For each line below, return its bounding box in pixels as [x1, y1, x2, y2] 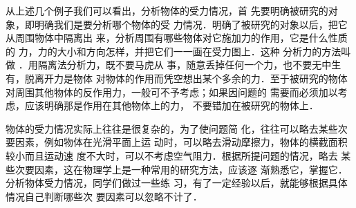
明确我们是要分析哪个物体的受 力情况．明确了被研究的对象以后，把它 [34, 17, 348, 31]
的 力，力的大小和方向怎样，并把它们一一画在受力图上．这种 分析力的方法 [6, 44, 341, 58]
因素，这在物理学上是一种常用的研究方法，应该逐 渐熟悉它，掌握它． [34, 162, 348, 176]
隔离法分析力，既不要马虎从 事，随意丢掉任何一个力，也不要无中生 [37, 57, 341, 72]
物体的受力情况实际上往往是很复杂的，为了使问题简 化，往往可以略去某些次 [6, 121, 348, 135]
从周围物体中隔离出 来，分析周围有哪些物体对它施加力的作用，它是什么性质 [6, 30, 348, 45]
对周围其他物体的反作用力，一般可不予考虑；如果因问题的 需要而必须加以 [6, 84, 338, 99]
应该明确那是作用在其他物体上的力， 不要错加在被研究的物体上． [24, 98, 319, 113]
